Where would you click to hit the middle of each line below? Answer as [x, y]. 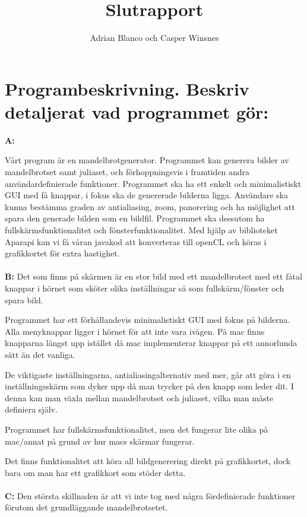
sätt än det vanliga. [40, 354]
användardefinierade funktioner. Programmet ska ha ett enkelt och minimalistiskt [153, 183]
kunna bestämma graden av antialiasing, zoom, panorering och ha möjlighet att [150, 206]
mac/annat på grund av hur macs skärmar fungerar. [100, 441]
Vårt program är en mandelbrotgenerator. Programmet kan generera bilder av [147, 160]
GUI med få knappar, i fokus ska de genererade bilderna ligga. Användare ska [146, 195]
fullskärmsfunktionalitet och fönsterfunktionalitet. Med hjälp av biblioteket [141, 230]
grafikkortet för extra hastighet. [62, 253]
